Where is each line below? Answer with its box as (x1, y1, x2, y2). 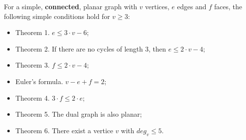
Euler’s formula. (15, 76, 63, 86)
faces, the (214, 1, 242, 11)
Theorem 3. (15, 60, 50, 70)
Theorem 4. (15, 92, 50, 103)
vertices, (145, 1, 170, 11)
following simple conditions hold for (4, 11, 110, 21)
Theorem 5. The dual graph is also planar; (15, 109, 142, 119)
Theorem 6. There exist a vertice (15, 125, 114, 135)
